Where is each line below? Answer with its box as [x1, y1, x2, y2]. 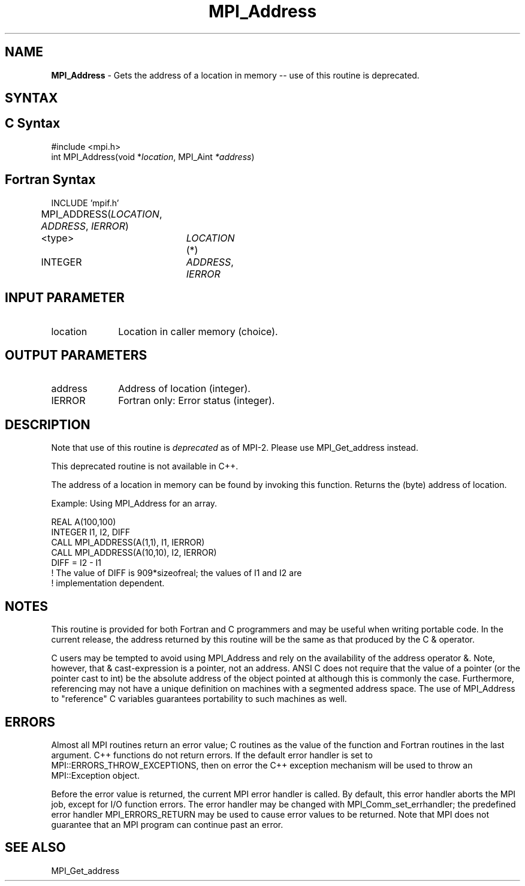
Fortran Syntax [5, 172, 96, 188]
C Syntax [5, 116, 61, 131]
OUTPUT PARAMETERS [5, 347, 147, 363]
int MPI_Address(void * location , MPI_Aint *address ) [51, 151, 255, 162]
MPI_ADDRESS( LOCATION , [41, 207, 162, 220]
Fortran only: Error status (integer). [118, 394, 275, 407]
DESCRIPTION [5, 417, 90, 432]
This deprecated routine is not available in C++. [51, 461, 239, 472]
